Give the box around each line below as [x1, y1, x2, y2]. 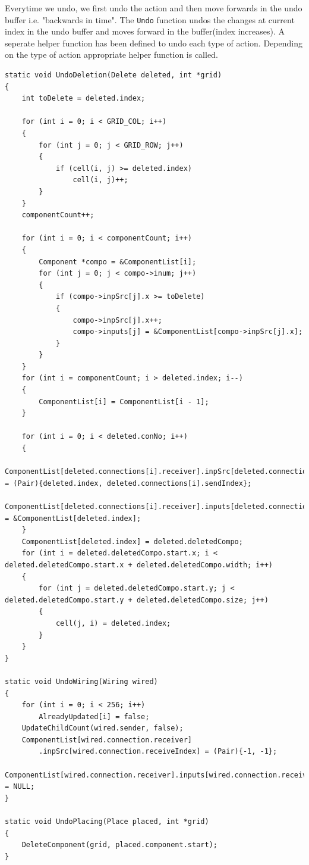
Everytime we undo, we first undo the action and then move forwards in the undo [5, 2, 302, 14]
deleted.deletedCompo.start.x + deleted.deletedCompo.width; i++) [5, 560, 273, 569]
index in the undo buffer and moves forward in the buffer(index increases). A [5, 25, 285, 38]
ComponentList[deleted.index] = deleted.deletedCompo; [21, 537, 243, 546]
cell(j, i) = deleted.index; [55, 619, 171, 627]
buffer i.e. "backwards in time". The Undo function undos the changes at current [5, 13, 295, 26]
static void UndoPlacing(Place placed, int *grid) [5, 817, 209, 826]
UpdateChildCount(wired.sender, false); [21, 724, 184, 733]
